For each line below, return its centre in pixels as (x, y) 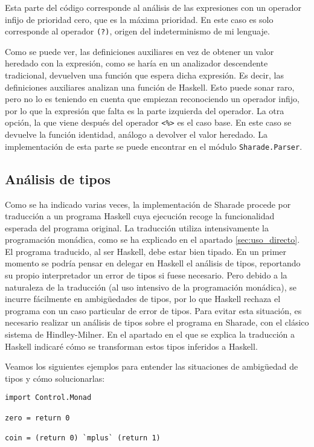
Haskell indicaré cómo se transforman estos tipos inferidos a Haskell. (131, 346)
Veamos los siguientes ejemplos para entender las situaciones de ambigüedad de (152, 366)
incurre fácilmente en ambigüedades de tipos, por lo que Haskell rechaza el (143, 299)
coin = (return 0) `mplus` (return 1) (83, 438)
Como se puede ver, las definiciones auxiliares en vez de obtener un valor (139, 51)
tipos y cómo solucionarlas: (55, 378)
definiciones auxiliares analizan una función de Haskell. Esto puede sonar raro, (150, 87)
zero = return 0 (37, 418)
